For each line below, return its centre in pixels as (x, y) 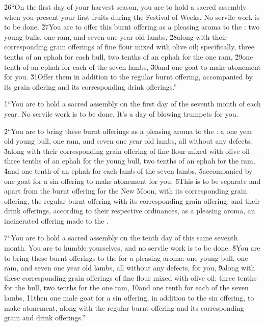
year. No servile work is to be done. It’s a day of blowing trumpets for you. (121, 113)
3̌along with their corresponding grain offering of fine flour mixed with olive (122, 151)
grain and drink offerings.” (45, 318)
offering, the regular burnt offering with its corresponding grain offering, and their (132, 200)
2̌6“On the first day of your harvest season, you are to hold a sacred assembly (125, 7)
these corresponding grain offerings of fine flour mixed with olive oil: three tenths (130, 277)
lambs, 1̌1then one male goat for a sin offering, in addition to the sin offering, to (129, 298)
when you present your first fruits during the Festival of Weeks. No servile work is (132, 17)
